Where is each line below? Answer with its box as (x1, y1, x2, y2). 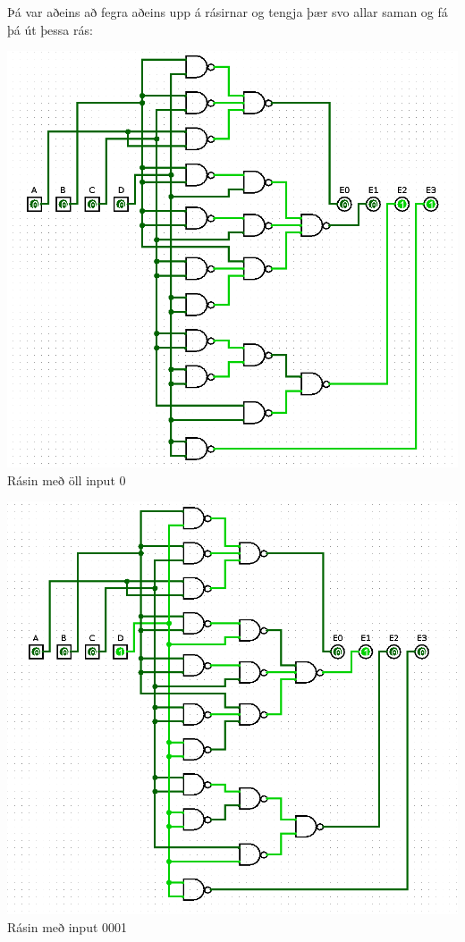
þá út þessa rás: (7, 20, 93, 38)
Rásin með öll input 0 (7, 470, 126, 489)
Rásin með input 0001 (7, 917, 128, 936)
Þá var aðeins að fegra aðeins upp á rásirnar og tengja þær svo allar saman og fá (7, 3, 448, 21)
